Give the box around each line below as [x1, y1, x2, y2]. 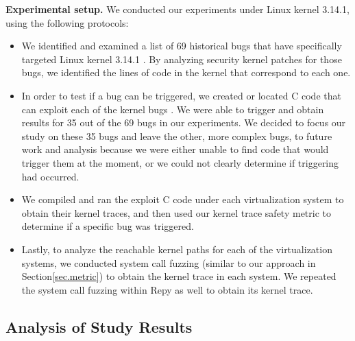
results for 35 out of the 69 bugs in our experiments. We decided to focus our [21, 115, 346, 130]
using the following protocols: [5, 15, 129, 30]
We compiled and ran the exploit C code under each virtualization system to [21, 192, 344, 207]
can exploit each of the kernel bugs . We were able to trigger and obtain [21, 102, 324, 116]
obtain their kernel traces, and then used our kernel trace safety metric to [21, 205, 332, 220]
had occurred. [21, 169, 79, 183]
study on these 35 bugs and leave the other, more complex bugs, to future [21, 128, 332, 143]
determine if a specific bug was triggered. [21, 219, 194, 233]
